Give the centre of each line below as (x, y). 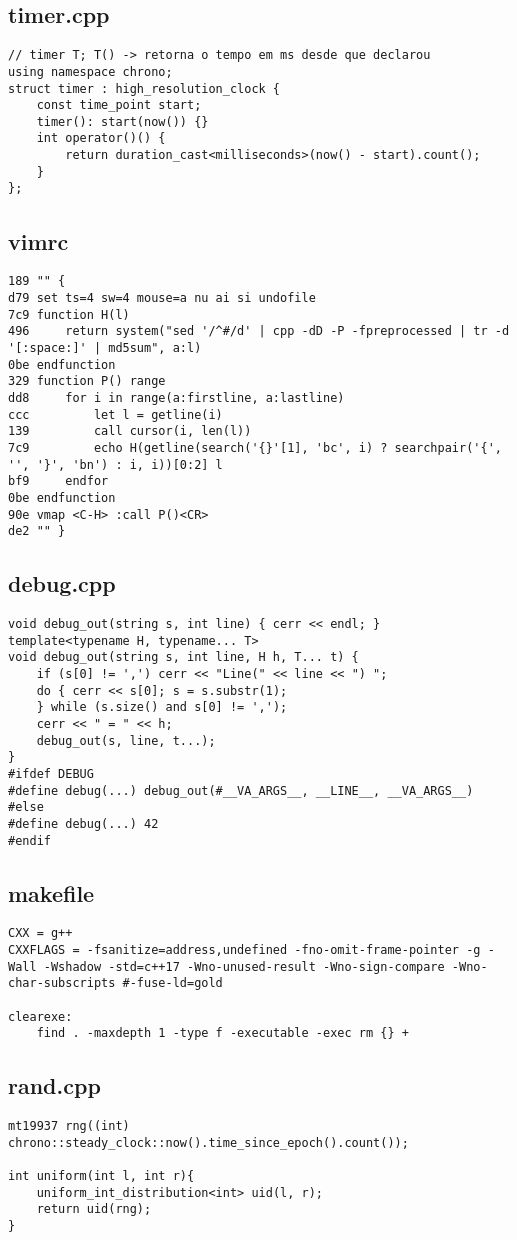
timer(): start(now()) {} (122, 121)
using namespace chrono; (90, 71)
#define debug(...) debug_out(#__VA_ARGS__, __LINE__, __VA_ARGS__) (241, 790)
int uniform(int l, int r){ (101, 1176)
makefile (51, 892)
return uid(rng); (94, 1209)
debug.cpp (62, 583)
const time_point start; (119, 105)
